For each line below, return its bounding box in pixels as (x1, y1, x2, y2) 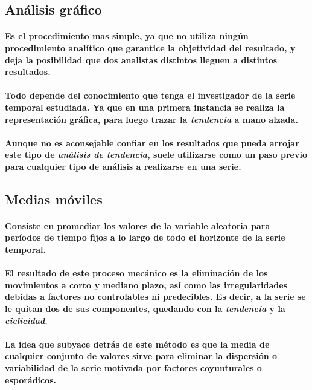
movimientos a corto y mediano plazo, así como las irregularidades (5, 278, 287, 291)
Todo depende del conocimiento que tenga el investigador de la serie (5, 89, 296, 102)
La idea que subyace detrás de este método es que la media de (5, 337, 270, 350)
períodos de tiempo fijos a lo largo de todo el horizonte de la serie (5, 231, 285, 244)
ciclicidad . (5, 314, 48, 327)
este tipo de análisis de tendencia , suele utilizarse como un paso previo (5, 148, 307, 161)
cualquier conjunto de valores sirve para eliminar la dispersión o (5, 349, 278, 362)
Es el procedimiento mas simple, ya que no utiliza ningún (5, 30, 249, 42)
